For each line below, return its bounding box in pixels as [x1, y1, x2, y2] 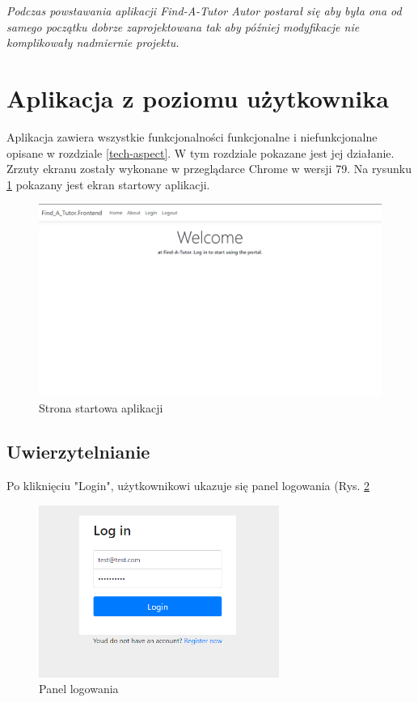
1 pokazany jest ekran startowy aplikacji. [6, 175, 210, 192]
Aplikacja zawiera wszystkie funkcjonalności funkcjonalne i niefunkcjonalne [6, 128, 378, 145]
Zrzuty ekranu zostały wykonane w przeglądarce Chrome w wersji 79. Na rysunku [6, 160, 412, 177]
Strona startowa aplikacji [39, 400, 163, 417]
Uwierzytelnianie [6, 439, 150, 464]
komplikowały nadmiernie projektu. [6, 34, 179, 51]
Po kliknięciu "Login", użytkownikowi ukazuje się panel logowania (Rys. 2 [6, 477, 370, 494]
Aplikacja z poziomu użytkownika [6, 81, 389, 114]
